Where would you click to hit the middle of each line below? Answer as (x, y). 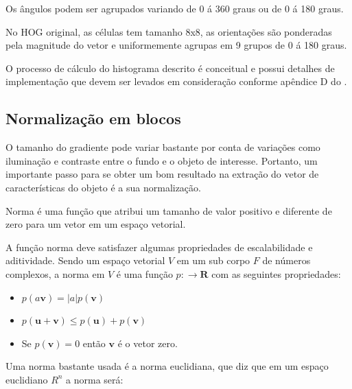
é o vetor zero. (148, 343)
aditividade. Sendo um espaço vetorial (85, 260)
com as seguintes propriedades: (276, 273)
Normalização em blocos (93, 118)
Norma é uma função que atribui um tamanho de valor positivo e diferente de (169, 210)
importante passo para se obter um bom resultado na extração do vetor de (162, 174)
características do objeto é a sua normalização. (103, 187)
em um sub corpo (213, 260)
